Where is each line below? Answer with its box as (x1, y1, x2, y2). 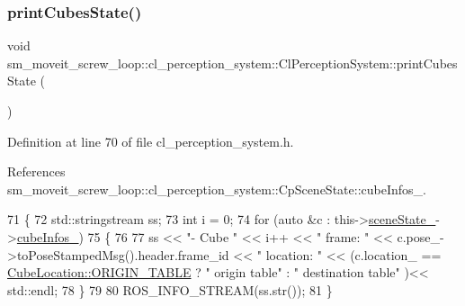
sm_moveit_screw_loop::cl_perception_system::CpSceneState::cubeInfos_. (7, 179, 426, 198)
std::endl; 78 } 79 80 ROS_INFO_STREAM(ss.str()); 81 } (7, 280, 333, 299)
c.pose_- (397, 227, 444, 246)
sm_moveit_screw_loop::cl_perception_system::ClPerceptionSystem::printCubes (7, 53, 458, 72)
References (7, 162, 66, 181)
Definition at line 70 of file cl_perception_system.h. (7, 131, 294, 150)
